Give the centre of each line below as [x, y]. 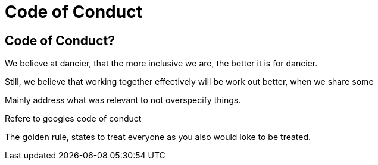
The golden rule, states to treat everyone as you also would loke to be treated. [158, 137]
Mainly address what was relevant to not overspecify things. [123, 100]
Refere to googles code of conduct [73, 119]
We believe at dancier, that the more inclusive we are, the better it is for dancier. [161, 64]
